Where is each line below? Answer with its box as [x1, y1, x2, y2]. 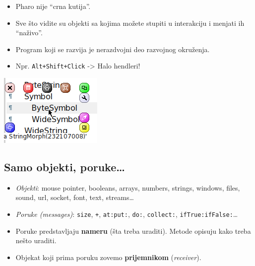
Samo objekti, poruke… [4, 159, 125, 175]
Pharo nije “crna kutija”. [15, 1, 91, 11]
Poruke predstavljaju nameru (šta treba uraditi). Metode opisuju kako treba [15, 225, 251, 236]
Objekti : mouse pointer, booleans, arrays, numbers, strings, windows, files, [15, 182, 240, 193]
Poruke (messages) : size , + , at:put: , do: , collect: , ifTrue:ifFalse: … [15, 209, 238, 219]
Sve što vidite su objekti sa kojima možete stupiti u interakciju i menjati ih [15, 17, 245, 28]
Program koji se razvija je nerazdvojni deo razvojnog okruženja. [15, 44, 210, 54]
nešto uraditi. [15, 235, 57, 246]
